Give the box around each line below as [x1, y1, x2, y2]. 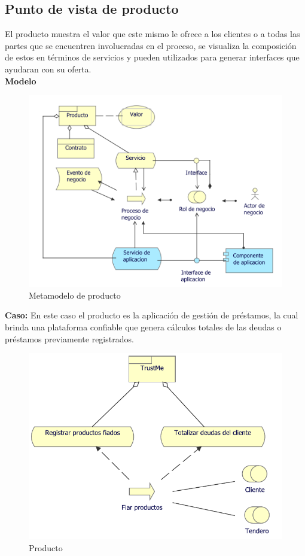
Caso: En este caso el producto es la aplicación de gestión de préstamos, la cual [5, 309, 298, 321]
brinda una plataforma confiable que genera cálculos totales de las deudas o [5, 321, 282, 333]
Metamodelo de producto [29, 288, 121, 301]
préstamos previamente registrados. [5, 332, 134, 345]
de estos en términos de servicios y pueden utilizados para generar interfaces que [5, 51, 300, 63]
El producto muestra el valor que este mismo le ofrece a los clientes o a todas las [5, 28, 300, 40]
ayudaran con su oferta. [5, 62, 91, 75]
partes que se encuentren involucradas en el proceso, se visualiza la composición [5, 39, 297, 51]
